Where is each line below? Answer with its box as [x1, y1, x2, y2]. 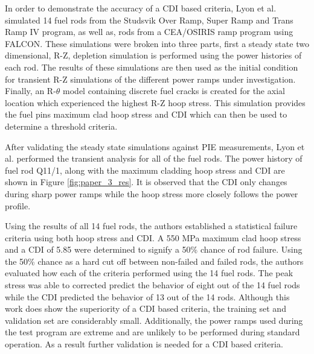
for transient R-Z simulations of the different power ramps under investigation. [5, 72, 296, 85]
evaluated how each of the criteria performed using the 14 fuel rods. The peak [5, 267, 293, 279]
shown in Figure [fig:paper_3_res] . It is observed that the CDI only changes [5, 175, 287, 188]
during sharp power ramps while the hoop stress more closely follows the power [5, 187, 298, 200]
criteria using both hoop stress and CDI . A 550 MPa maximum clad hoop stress [5, 231, 301, 244]
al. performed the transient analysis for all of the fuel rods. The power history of [5, 152, 303, 165]
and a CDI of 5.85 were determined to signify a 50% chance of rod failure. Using [5, 243, 303, 256]
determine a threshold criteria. [5, 119, 118, 132]
